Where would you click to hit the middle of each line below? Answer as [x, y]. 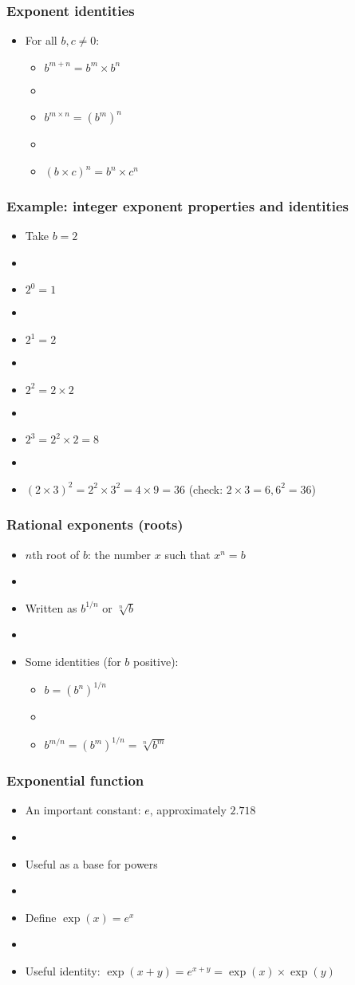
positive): [156, 661]
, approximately [188, 810]
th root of [56, 554]
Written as [51, 607]
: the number [120, 554]
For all [41, 40]
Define [41, 917]
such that [187, 554]
